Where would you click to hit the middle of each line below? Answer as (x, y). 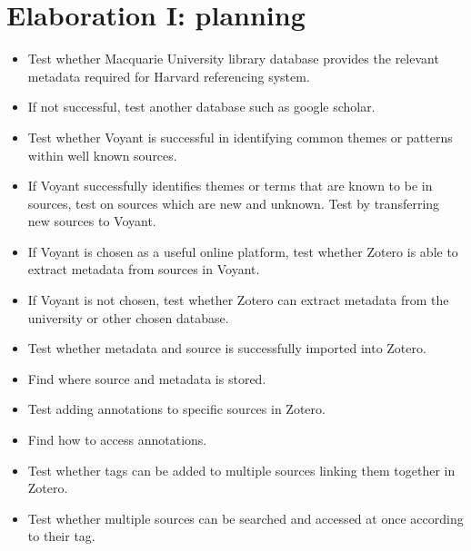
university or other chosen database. (128, 317)
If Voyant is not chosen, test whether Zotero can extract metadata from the (238, 300)
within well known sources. (102, 155)
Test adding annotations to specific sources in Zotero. (176, 409)
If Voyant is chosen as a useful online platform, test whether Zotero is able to (243, 251)
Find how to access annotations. (117, 440)
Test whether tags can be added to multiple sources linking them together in (241, 470)
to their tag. (61, 536)
